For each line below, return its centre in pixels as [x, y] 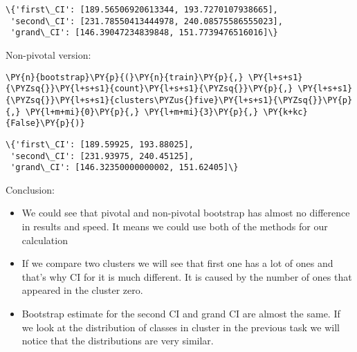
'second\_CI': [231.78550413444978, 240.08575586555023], [147, 21]
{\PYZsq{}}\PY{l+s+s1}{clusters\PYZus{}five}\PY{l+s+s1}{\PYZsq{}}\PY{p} [179, 100]
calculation [45, 240]
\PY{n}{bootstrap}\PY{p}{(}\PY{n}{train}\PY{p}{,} [125, 77]
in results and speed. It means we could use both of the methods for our [175, 226]
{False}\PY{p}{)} [45, 123]
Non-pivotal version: [48, 54]
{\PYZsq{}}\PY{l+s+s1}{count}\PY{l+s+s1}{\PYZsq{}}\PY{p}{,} [149, 89]
